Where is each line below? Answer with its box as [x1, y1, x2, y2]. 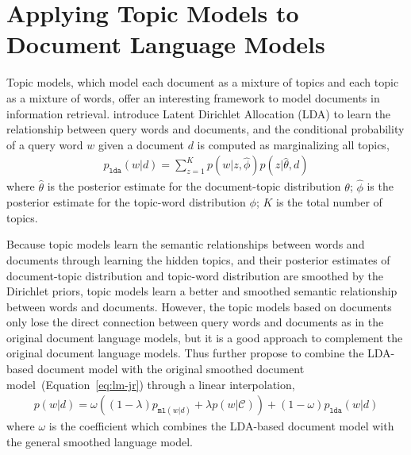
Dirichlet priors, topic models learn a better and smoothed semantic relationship [6, 283, 398, 299]
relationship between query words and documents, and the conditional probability [6, 121, 405, 137]
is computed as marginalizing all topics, [197, 136, 390, 152]
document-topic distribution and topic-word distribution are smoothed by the [6, 267, 383, 283]
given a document [98, 136, 185, 152]
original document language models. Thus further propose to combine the [6, 345, 364, 361]
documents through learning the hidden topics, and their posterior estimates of [6, 251, 390, 268]
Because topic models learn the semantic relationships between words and [6, 236, 365, 253]
